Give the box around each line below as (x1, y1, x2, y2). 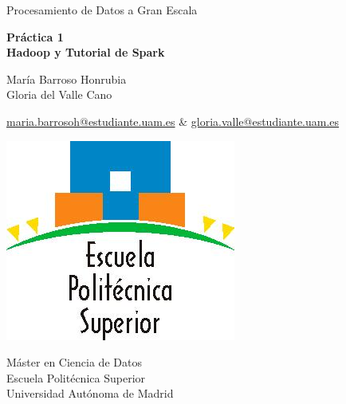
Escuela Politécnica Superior (6, 369, 146, 386)
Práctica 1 (6, 28, 64, 45)
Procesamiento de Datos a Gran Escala (6, 2, 198, 18)
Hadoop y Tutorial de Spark (6, 44, 165, 61)
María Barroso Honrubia (6, 70, 127, 87)
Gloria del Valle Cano (6, 86, 112, 103)
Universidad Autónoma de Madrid (6, 385, 174, 402)
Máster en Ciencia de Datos (6, 354, 142, 371)
